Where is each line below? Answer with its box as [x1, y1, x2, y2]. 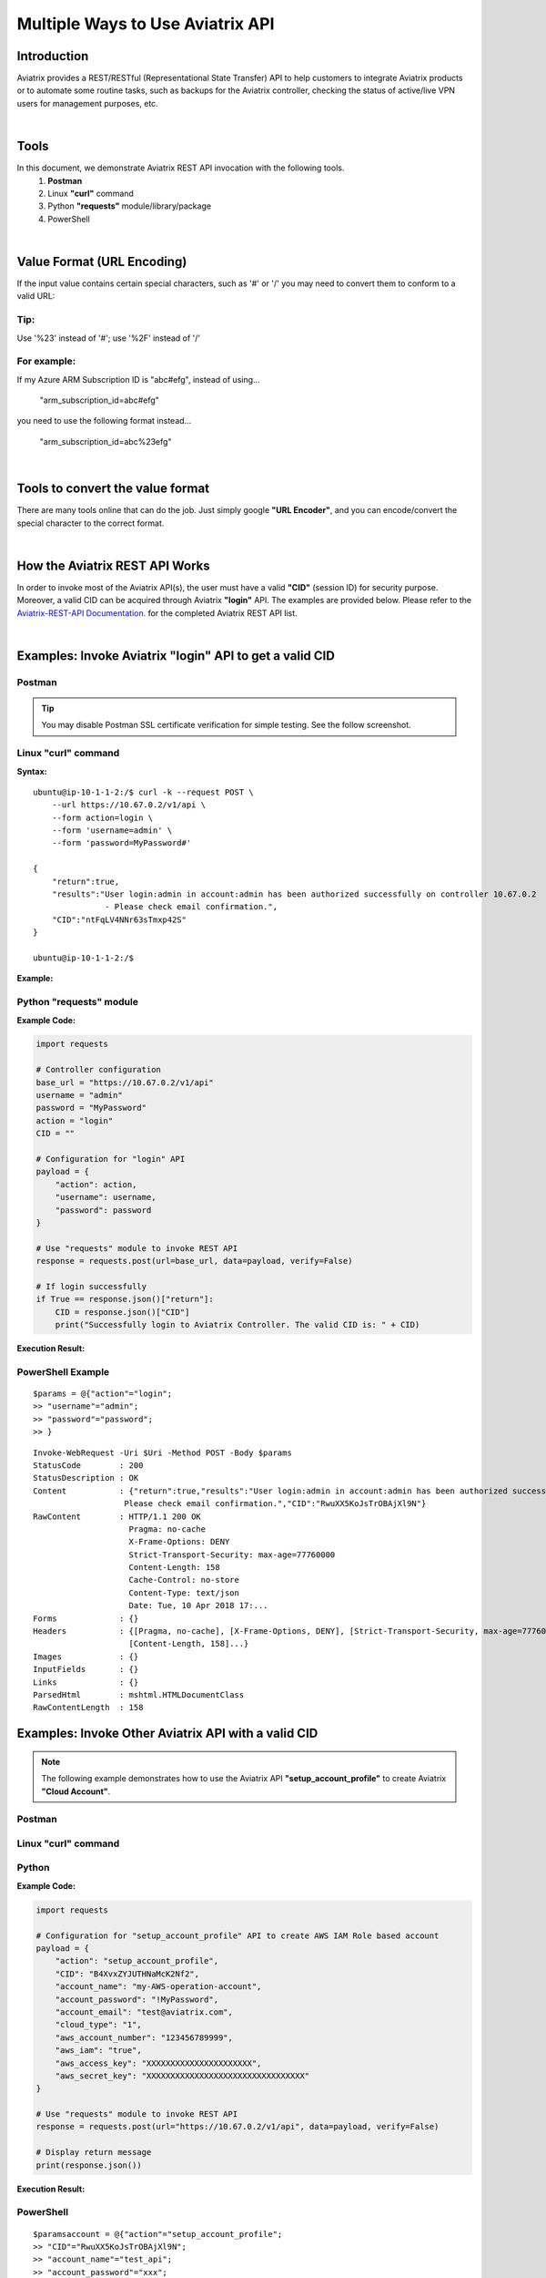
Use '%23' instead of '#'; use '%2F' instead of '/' [16, 333, 201, 344]
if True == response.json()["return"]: [35, 1294, 214, 1305]
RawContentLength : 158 [33, 1702, 144, 1713]
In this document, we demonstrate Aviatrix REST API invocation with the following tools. [16, 162, 345, 173]
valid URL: [16, 291, 56, 302]
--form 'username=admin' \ [51, 826, 173, 836]
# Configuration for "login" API [35, 1154, 186, 1164]
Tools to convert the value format [16, 481, 209, 497]
